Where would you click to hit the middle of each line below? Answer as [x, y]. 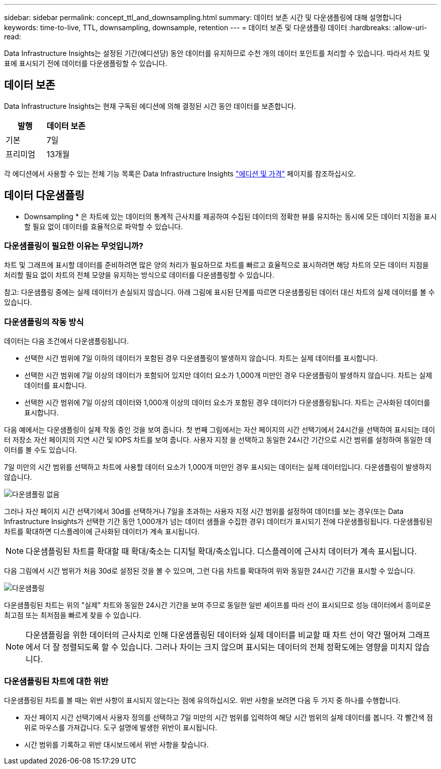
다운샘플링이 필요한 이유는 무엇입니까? [74, 246]
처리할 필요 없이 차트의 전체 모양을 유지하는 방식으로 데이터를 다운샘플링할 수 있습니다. [139, 275]
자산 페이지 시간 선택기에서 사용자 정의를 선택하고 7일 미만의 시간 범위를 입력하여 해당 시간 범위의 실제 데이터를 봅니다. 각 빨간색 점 [229, 717]
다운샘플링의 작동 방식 [44, 322]
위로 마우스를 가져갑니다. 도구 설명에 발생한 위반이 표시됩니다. [121, 727]
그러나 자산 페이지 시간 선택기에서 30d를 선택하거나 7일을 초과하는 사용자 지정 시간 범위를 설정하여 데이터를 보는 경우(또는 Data [204, 511]
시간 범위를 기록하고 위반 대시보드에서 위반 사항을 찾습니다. [117, 744]
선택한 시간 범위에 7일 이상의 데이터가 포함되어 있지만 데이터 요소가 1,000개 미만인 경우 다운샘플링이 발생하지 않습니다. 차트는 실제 [228, 375]
